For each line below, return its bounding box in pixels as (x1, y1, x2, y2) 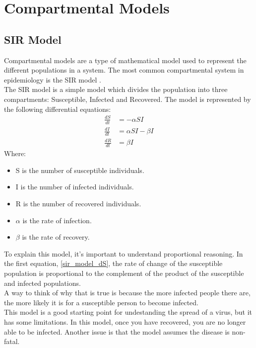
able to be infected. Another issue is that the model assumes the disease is (4, 326, 230, 337)
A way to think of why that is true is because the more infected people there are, (4, 287, 251, 298)
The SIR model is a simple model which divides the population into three (4, 84, 228, 94)
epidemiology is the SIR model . (4, 74, 101, 85)
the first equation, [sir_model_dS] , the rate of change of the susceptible (4, 258, 223, 268)
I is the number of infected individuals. (15, 181, 134, 192)
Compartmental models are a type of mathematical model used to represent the (4, 55, 247, 65)
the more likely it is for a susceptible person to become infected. (4, 297, 198, 307)
